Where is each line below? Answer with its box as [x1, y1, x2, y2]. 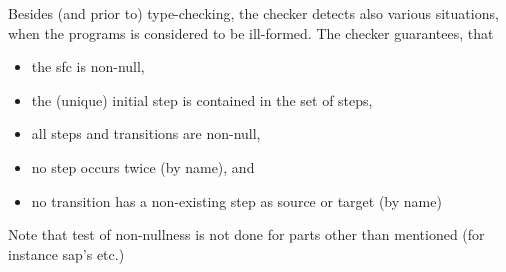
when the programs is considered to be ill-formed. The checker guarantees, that [8, 22, 494, 43]
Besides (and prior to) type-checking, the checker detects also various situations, [8, 3, 499, 23]
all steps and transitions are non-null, [31, 123, 261, 144]
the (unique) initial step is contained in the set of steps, [31, 89, 373, 110]
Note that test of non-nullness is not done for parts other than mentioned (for [8, 224, 485, 245]
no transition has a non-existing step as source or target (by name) [31, 190, 442, 211]
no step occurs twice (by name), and [31, 156, 255, 177]
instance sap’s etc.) [8, 243, 125, 264]
